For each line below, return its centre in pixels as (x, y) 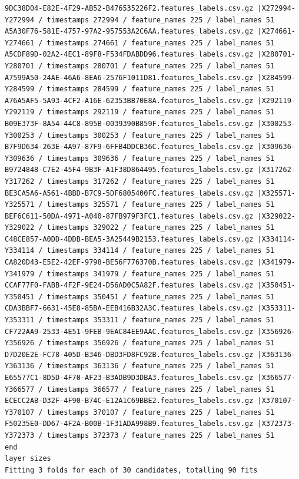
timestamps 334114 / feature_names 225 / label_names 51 (161, 251)
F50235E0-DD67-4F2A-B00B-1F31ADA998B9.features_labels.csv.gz (129, 424)
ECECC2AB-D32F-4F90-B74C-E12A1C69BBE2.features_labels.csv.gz (129, 401)
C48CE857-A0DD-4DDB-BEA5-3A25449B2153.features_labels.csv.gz (129, 239)
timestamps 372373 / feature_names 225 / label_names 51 (161, 435)
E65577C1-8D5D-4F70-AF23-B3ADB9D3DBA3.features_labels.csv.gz (129, 378)
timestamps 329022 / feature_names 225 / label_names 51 (161, 228)
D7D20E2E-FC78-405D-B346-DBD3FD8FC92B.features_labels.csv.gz (129, 354)
